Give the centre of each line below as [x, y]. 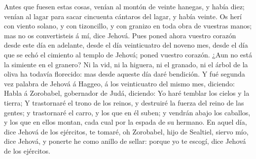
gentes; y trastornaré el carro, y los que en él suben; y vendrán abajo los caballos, [127, 112]
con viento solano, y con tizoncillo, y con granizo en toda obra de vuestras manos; [128, 26]
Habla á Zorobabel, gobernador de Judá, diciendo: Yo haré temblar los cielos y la [127, 93]
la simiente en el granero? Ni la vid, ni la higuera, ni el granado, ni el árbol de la [126, 64]
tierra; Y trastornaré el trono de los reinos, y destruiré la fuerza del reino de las [124, 102]
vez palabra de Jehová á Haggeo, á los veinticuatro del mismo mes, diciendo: [119, 83]
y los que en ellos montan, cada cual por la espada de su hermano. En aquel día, [126, 122]
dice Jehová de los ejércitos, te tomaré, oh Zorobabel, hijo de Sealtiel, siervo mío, [126, 131]
